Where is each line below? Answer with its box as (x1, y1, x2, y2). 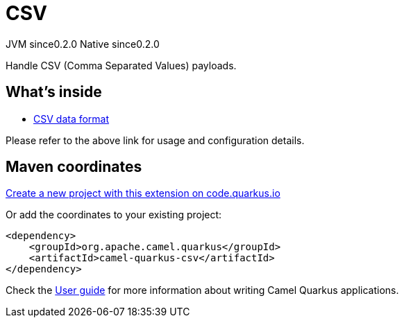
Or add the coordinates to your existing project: (6, 209, 222, 221)
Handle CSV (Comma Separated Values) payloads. (6, 59, 237, 71)
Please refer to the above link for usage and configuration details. (6, 134, 305, 146)
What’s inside (6, 83, 102, 101)
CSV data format (33, 112, 110, 125)
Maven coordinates (6, 158, 142, 176)
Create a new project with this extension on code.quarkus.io (6, 187, 280, 200)
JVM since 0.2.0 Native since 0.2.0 (6, 37, 160, 50)
